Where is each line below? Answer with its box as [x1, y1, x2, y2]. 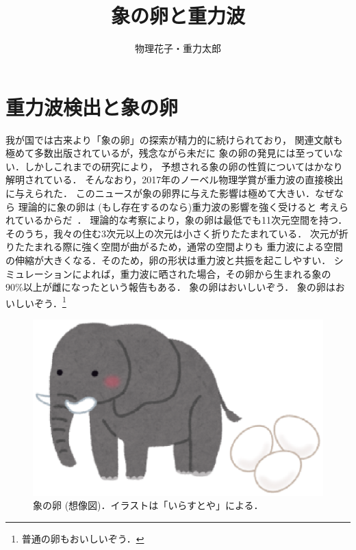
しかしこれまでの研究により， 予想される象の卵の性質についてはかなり [24, 159, 343, 173]
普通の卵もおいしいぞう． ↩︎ [21, 531, 144, 545]
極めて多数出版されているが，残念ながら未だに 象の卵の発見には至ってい [5, 146, 333, 160]
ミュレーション [5, 266, 73, 280]
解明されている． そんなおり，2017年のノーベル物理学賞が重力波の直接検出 [5, 172, 344, 187]
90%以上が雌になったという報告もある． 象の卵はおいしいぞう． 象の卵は [5, 280, 335, 294]
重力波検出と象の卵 [5, 92, 179, 120]
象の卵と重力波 [110, 1, 245, 29]
